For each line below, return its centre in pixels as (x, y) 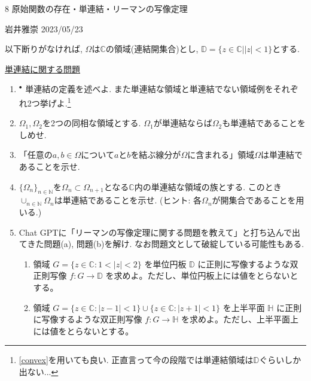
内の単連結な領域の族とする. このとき (208, 186)
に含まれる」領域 (221, 155)
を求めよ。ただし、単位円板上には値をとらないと (202, 275)
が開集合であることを (254, 200)
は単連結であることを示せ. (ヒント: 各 (128, 200)
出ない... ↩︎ (39, 371)
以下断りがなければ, (44, 49)
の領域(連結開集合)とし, (152, 49)
